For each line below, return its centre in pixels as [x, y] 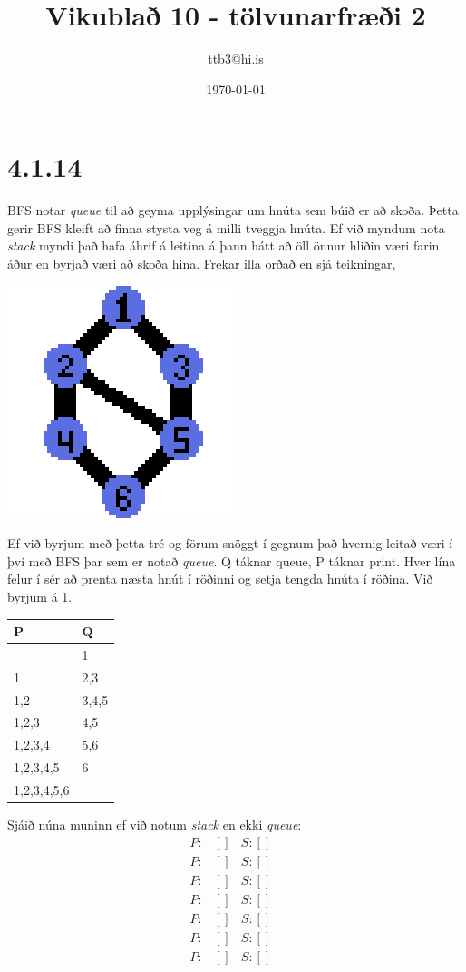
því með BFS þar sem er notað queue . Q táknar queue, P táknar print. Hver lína [232, 560]
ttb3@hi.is [236, 59]
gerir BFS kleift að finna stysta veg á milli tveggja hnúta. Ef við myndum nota [226, 227]
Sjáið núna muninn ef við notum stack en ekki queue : [155, 825]
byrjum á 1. [40, 596]
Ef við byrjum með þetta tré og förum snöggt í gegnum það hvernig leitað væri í [230, 543]
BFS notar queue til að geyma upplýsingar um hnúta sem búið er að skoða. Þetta [233, 210]
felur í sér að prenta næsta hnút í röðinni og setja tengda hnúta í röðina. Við [220, 579]
